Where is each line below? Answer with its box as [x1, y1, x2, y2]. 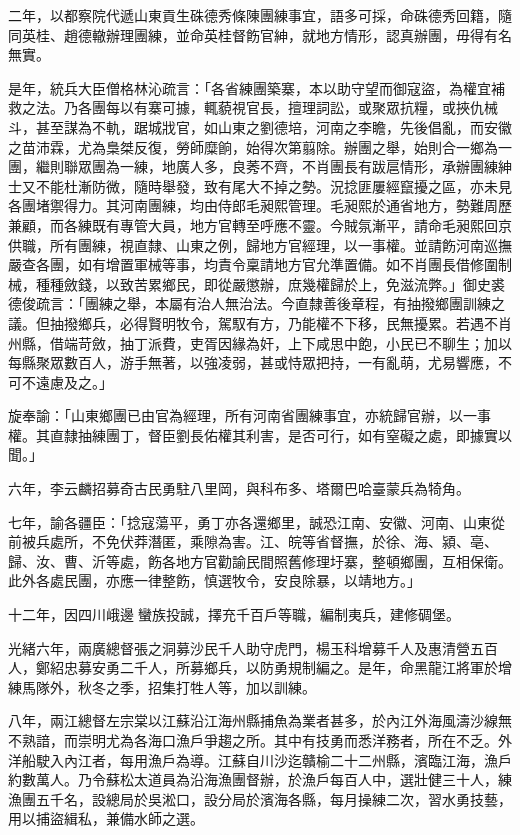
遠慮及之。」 [35, 371, 113, 392]
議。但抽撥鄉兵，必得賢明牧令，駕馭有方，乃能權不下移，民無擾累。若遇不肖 [8, 312, 512, 333]
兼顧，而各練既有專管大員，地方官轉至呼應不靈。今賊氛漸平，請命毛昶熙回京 [8, 214, 512, 235]
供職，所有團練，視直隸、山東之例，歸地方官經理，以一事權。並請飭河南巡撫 [8, 234, 512, 255]
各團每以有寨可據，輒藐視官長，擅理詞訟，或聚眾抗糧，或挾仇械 [77, 97, 498, 118]
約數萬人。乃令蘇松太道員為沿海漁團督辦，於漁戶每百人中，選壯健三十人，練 [8, 769, 512, 790]
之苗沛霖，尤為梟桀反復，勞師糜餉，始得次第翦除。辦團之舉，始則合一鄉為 [8, 136, 498, 157]
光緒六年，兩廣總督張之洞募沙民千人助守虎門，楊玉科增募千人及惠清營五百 [8, 637, 498, 658]
